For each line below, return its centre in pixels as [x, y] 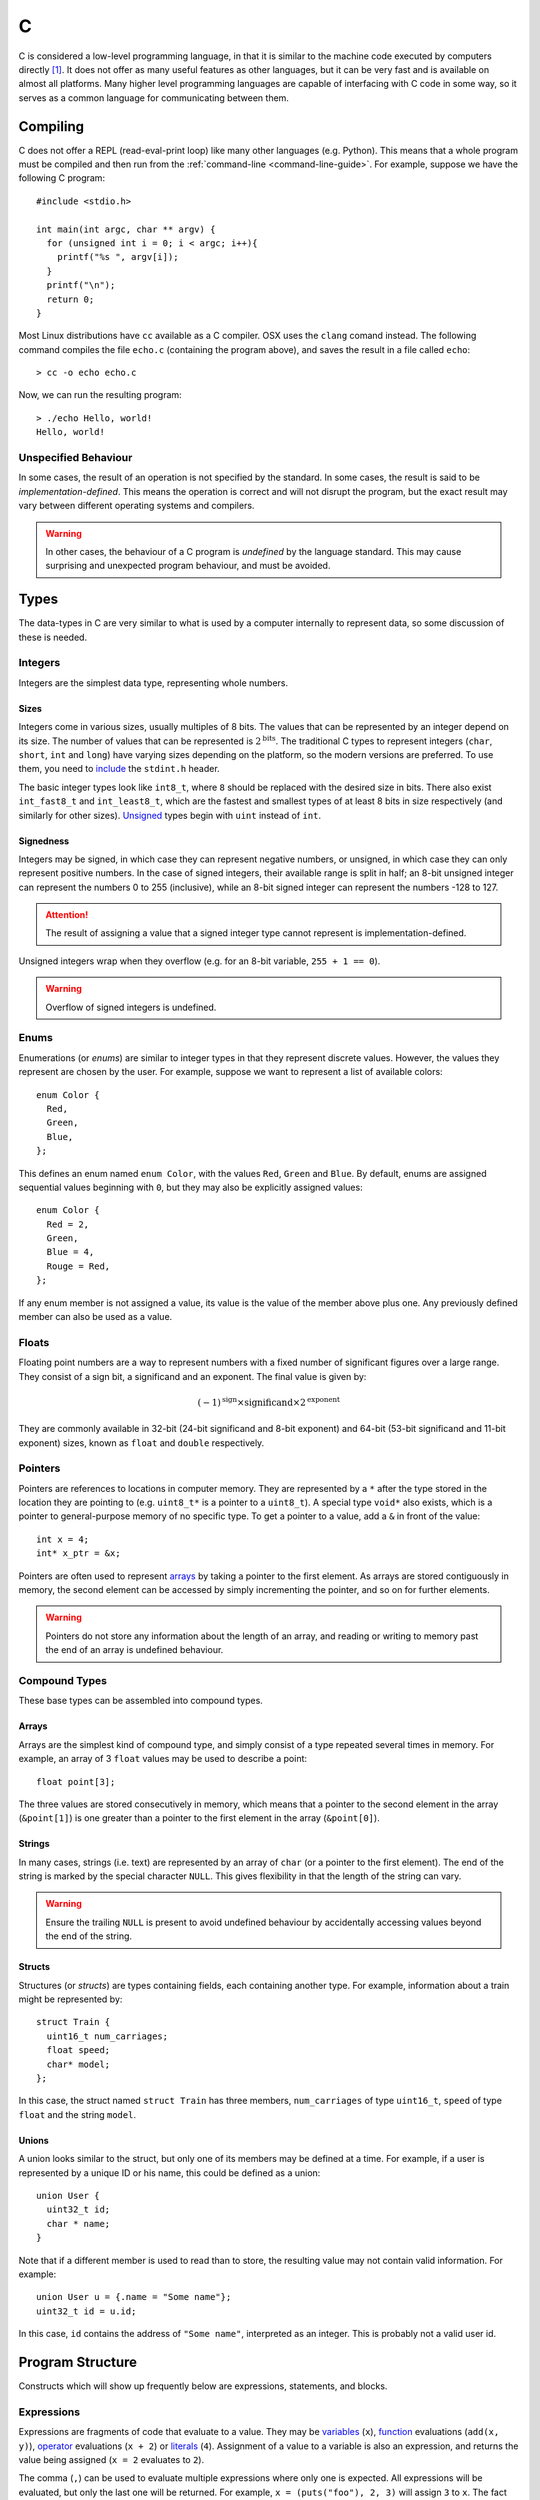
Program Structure [78, 2361]
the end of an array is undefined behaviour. [134, 1650]
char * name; [78, 2223]
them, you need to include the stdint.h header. [119, 769]
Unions [33, 2140]
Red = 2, [68, 1224]
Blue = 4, [70, 1252]
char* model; [78, 2064]
